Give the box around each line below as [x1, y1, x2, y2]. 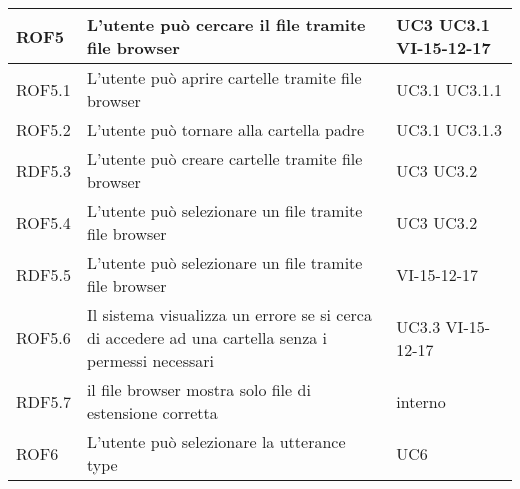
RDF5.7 [16, 389, 71, 413]
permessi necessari [86, 349, 214, 372]
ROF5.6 [16, 326, 71, 349]
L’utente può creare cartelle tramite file [86, 147, 363, 170]
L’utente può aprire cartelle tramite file [86, 66, 362, 89]
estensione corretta [86, 401, 218, 424]
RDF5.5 [16, 262, 71, 286]
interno [396, 389, 446, 413]
